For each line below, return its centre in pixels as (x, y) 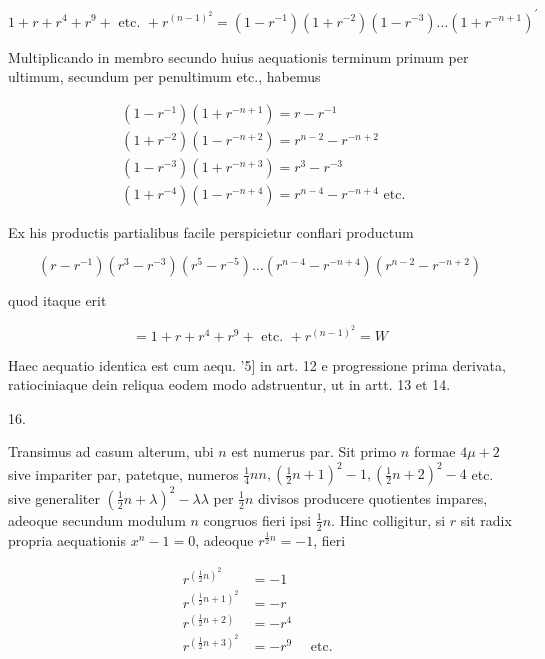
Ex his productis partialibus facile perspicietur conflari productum (211, 231)
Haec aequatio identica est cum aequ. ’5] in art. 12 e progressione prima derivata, (257, 364)
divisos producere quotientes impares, (373, 497)
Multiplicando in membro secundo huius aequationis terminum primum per (238, 56)
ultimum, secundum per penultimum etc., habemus (164, 76)
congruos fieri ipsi (257, 519)
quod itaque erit (57, 300)
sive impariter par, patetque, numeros (123, 473)
